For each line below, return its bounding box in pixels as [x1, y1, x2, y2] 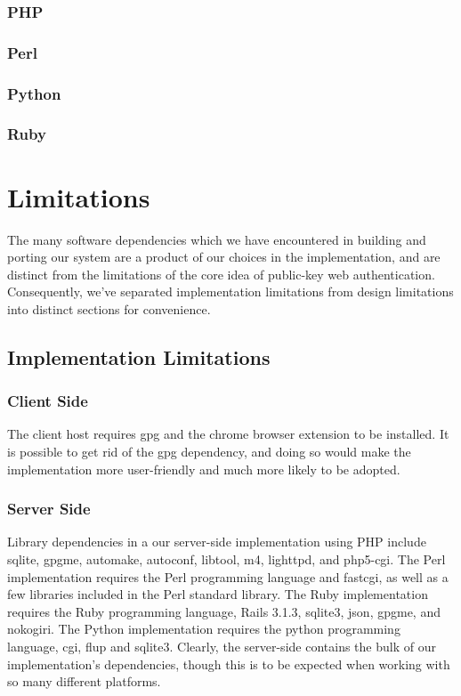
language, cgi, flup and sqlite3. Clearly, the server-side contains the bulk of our [7, 637, 436, 656]
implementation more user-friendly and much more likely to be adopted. [7, 459, 400, 478]
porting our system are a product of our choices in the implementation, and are [7, 247, 441, 266]
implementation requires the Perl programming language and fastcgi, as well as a [7, 567, 449, 586]
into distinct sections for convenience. [7, 299, 211, 318]
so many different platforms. [7, 672, 161, 691]
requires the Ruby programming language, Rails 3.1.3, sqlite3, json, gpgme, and [7, 602, 441, 620]
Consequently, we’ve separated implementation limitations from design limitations [7, 282, 454, 301]
